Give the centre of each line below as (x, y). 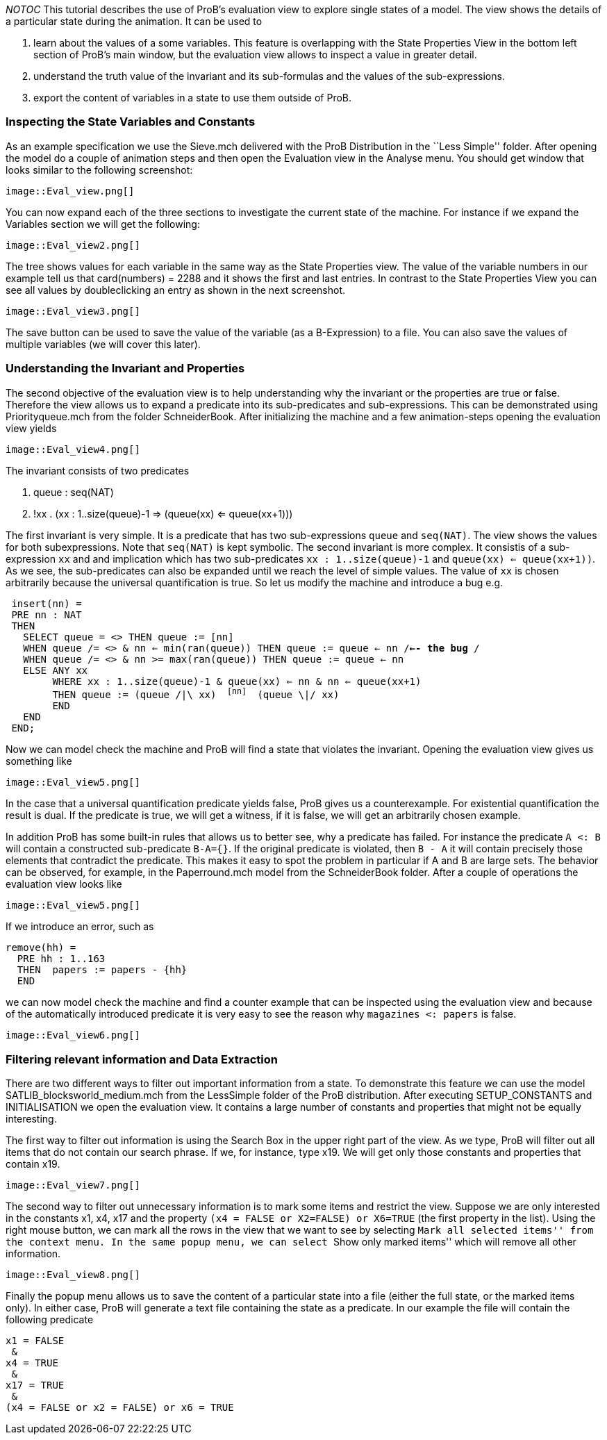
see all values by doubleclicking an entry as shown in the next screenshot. (176, 290)
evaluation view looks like (64, 884)
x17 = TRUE (35, 1385)
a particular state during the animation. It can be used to (134, 21)
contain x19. (33, 1164)
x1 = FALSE (35, 1340)
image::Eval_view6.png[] (73, 1035)
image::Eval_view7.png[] (73, 1185)
